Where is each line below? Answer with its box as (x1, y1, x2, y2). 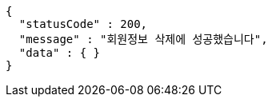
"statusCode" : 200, (18, 18, 148, 30)
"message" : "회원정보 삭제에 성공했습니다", (18, 33, 268, 46)
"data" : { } (18, 46, 101, 59)
